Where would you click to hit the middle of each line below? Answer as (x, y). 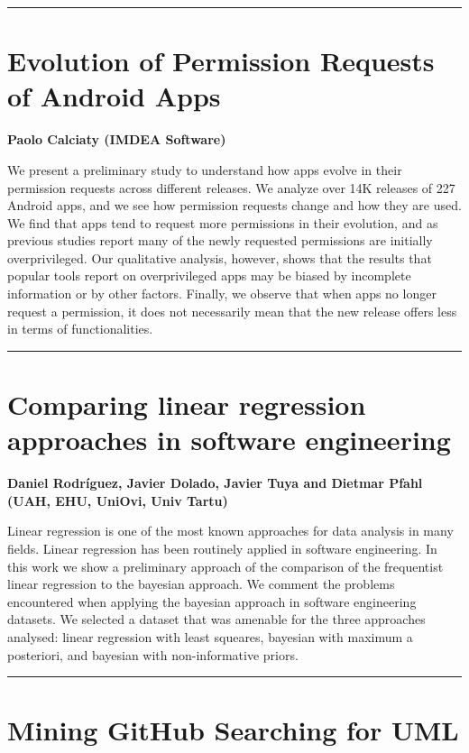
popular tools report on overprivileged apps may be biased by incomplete (209, 275)
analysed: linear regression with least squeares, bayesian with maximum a (210, 636)
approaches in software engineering (229, 440)
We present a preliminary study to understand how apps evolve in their (205, 169)
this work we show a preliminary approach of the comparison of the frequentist (225, 566)
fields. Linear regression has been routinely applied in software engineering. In (222, 548)
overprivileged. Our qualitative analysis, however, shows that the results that (220, 257)
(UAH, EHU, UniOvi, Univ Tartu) (118, 500)
